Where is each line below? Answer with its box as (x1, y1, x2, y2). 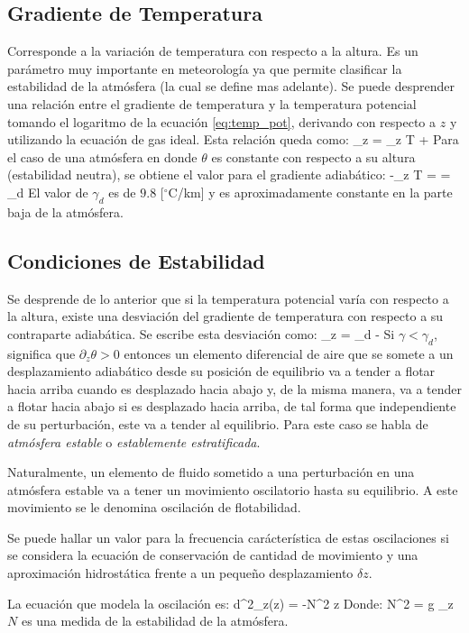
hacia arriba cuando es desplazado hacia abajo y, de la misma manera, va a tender (7, 379, 462, 398)
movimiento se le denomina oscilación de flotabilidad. (7, 498, 301, 517)
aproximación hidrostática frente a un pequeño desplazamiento (7, 564, 354, 583)
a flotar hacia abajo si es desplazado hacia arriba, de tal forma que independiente (7, 397, 456, 416)
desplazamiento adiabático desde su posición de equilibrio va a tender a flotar (7, 362, 436, 381)
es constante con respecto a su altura (211, 147, 416, 166)
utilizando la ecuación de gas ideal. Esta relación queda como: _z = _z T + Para (7, 130, 459, 149)
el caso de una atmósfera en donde (7, 147, 198, 166)
